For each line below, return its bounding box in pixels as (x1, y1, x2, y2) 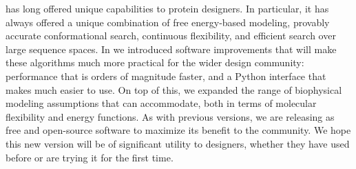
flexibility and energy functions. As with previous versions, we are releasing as (6, 109, 335, 123)
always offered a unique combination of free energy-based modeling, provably (6, 14, 330, 29)
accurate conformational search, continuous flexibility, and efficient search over (6, 28, 336, 43)
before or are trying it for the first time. (6, 150, 174, 164)
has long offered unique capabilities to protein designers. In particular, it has (6, 1, 329, 15)
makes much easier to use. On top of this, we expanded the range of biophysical (6, 82, 342, 97)
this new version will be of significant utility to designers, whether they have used (6, 136, 350, 150)
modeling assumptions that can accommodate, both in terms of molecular (6, 96, 317, 110)
